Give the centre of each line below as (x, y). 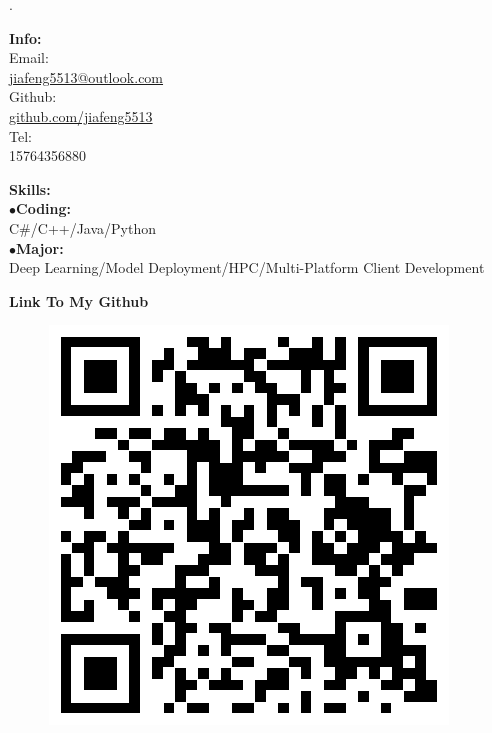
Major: (40, 247)
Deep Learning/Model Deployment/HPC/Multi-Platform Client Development (247, 267)
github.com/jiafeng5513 (81, 115)
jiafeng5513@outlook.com (86, 76)
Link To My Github (79, 300)
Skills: (30, 188)
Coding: (44, 208)
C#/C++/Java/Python (83, 227)
